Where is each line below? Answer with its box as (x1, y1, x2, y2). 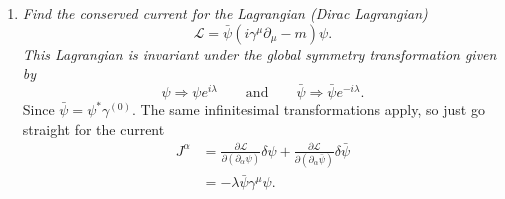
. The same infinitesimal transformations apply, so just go (132, 99, 485, 119)
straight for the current (22, 118, 165, 139)
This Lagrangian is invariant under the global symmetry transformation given (22, 43, 497, 64)
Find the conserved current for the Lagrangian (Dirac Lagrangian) (22, 3, 428, 23)
